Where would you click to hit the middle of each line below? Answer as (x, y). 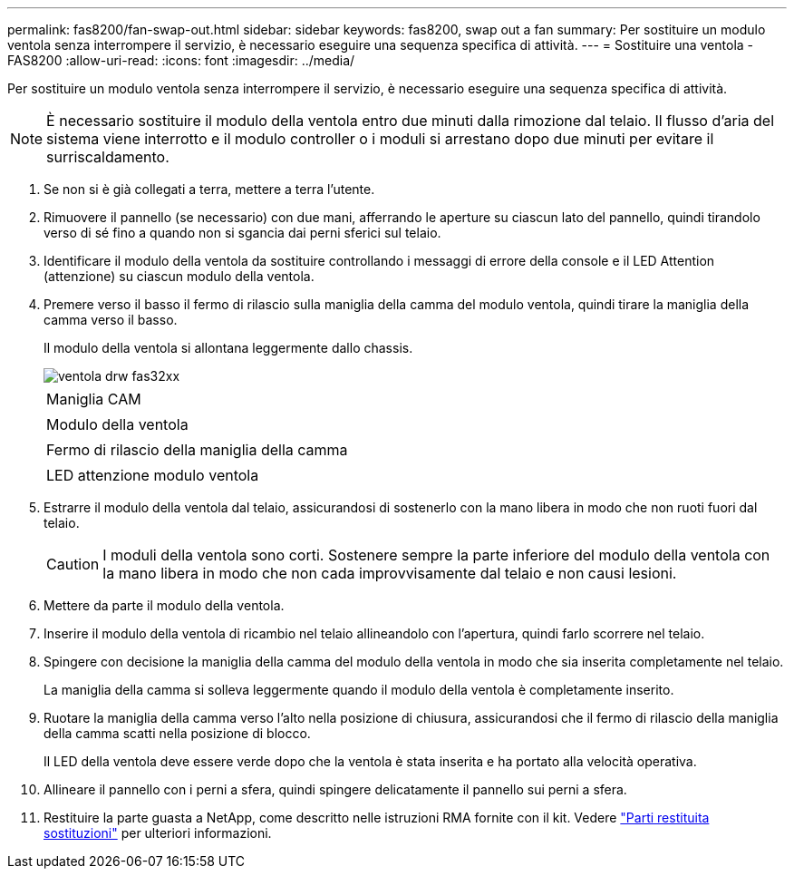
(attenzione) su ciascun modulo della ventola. (179, 276)
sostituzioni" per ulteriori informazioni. (158, 833)
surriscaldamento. (108, 157)
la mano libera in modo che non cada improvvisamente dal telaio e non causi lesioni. (390, 573)
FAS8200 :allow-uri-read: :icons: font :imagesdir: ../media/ (181, 60)
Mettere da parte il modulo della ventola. (164, 605)
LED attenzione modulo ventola (153, 475)
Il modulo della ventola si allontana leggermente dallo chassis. (228, 348)
